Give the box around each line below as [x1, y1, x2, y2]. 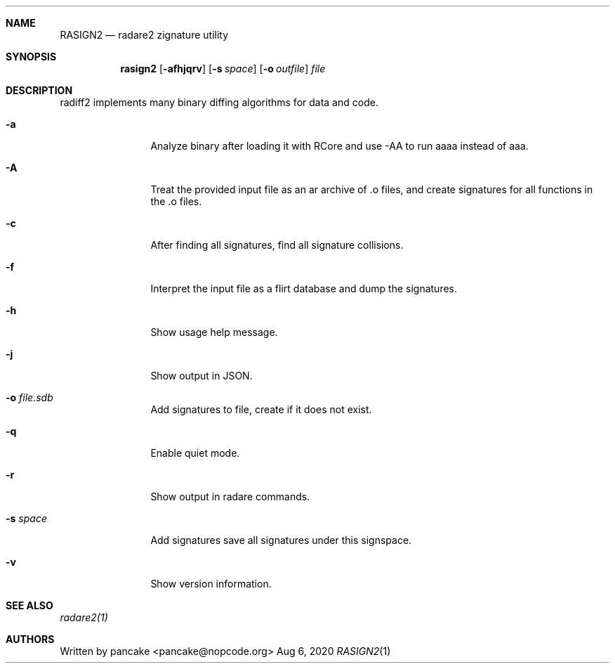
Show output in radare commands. [150, 491, 310, 502]
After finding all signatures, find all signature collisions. [150, 239, 404, 251]
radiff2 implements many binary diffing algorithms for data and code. [60, 96, 378, 108]
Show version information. [150, 578, 272, 590]
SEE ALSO [6, 599, 53, 611]
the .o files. [150, 195, 202, 207]
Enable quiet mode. [150, 447, 240, 459]
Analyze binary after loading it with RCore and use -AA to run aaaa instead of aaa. [150, 140, 529, 152]
